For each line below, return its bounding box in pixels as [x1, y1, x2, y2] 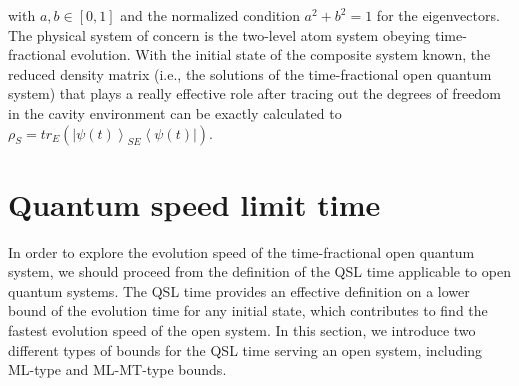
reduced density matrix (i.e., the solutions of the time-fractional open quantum [8, 63, 492, 84]
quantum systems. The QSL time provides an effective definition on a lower [8, 280, 470, 301]
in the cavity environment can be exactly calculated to [8, 102, 342, 123]
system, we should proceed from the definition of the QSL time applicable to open [8, 261, 511, 282]
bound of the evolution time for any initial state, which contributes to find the [8, 300, 488, 321]
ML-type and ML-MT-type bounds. [8, 359, 227, 380]
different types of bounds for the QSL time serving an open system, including [8, 339, 482, 360]
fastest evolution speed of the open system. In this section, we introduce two [8, 320, 476, 341]
